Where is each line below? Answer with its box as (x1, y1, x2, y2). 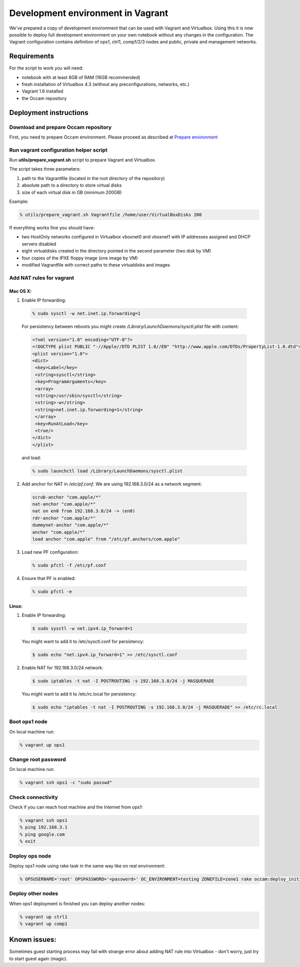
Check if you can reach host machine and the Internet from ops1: (9, 804, 143, 810)
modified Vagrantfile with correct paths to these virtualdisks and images (21, 261, 170, 267)
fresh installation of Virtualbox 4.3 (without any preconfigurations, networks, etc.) (21, 81, 189, 87)
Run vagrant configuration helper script (9, 146, 107, 153)
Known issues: (9, 935, 57, 944)
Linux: (9, 603, 22, 609)
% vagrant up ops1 (19, 742, 65, 747)
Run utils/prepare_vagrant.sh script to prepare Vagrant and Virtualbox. (9, 157, 156, 163)
